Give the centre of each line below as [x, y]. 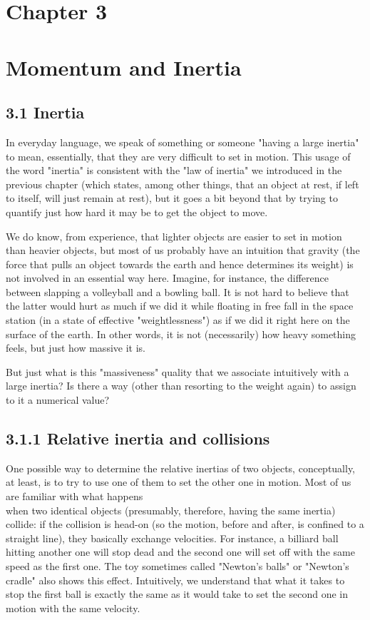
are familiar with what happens [74, 496]
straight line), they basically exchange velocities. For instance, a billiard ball [172, 538]
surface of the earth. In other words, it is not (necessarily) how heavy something [181, 334]
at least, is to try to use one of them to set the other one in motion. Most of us [179, 482]
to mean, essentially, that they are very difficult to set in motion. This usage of [178, 156]
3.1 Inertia [45, 112]
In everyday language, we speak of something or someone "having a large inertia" [183, 142]
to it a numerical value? [58, 400]
